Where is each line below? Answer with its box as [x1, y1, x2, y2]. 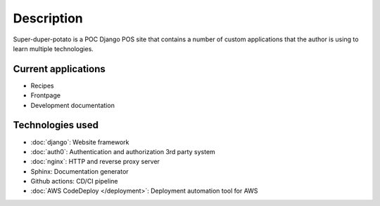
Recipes [30, 81, 54, 90]
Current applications [13, 63, 106, 75]
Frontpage [30, 91, 61, 99]
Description [13, 11, 84, 26]
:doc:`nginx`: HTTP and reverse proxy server [30, 158, 160, 166]
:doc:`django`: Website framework [30, 137, 129, 146]
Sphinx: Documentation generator [30, 167, 129, 175]
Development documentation [30, 101, 115, 109]
